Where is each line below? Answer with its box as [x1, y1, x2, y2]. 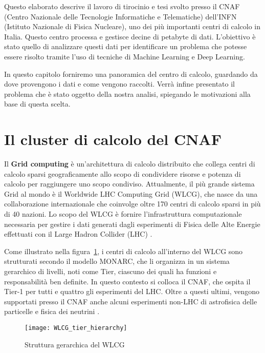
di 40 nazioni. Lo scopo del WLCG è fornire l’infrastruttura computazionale [4, 209, 242, 219]
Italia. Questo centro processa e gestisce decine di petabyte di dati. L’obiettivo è [4, 31, 256, 41]
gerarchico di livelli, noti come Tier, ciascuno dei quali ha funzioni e [4, 266, 217, 276]
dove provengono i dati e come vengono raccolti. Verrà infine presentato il [4, 78, 235, 89]
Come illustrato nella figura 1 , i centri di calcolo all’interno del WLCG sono [4, 245, 243, 256]
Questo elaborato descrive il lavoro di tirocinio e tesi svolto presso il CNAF [4, 1, 240, 11]
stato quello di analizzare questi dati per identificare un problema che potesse [4, 41, 247, 52]
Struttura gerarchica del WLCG [25, 339, 125, 349]
